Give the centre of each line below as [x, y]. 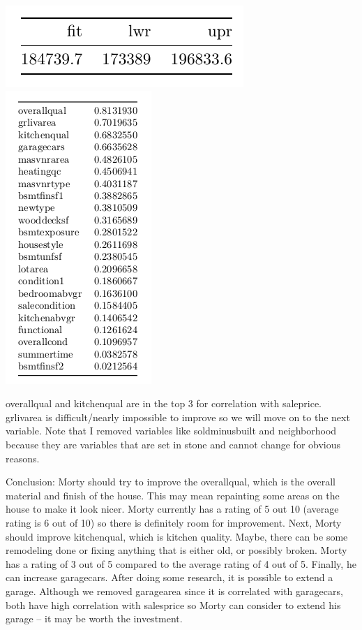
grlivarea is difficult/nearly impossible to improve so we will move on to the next [178, 417]
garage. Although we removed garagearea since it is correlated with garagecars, [174, 591]
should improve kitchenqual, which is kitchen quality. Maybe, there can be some [177, 536]
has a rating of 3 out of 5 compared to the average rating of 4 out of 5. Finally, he [181, 563]
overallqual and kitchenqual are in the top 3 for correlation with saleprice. [164, 403]
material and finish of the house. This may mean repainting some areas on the [173, 495]
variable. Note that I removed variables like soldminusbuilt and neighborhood [171, 431]
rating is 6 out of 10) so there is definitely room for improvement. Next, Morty [174, 522]
